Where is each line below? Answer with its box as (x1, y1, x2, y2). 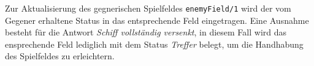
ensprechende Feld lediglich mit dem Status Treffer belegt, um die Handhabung (5, 37, 304, 50)
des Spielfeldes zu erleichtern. (5, 50, 115, 62)
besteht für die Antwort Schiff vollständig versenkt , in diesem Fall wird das (5, 26, 287, 38)
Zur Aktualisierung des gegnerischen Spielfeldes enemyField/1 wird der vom (5, 2, 291, 14)
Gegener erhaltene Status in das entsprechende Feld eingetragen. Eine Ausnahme (5, 13, 309, 26)
